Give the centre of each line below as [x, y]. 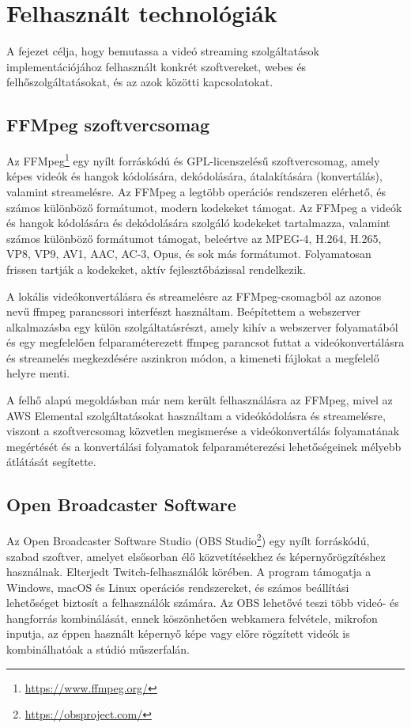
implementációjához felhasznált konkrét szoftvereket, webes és [156, 66]
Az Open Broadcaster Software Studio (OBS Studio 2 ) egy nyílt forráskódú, [188, 539]
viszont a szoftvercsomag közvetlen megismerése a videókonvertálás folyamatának [203, 431]
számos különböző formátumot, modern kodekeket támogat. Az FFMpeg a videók [204, 207]
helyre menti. [38, 373]
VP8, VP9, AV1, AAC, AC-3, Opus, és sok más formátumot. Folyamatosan [189, 254]
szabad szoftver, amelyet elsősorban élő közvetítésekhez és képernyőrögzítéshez [196, 556]
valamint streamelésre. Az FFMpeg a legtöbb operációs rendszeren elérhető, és [196, 191]
